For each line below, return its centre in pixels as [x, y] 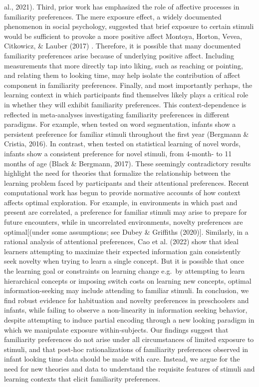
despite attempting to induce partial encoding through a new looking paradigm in [129, 320]
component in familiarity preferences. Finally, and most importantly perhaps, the [128, 85]
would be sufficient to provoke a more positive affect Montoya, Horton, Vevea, [123, 36]
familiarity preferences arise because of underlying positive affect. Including [119, 55]
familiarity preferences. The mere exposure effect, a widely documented [113, 16]
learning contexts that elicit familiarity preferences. [82, 378]
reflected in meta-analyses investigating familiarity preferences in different [117, 114]
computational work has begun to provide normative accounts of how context [122, 193]
